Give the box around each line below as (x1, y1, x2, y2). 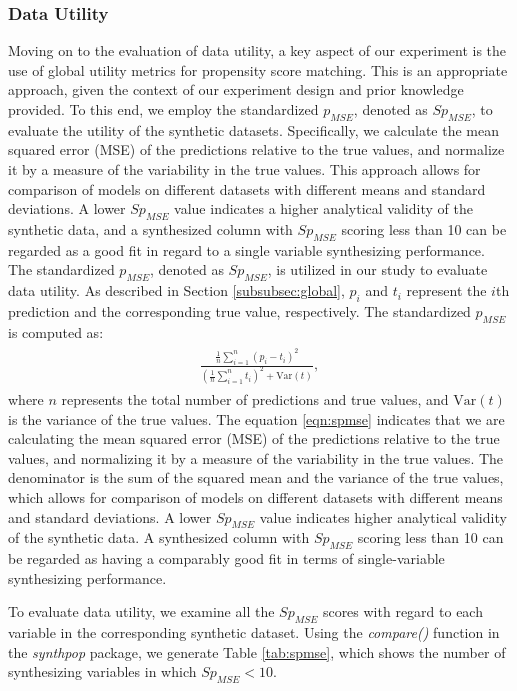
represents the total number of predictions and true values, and (61, 389, 449, 410)
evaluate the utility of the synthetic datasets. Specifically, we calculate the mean (8, 119, 499, 140)
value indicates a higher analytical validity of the (174, 198, 473, 219)
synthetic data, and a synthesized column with (8, 218, 293, 239)
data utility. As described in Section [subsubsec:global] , (8, 280, 345, 301)
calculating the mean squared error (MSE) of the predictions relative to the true (8, 428, 500, 449)
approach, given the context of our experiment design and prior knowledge (8, 79, 464, 100)
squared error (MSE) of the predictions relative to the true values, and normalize (8, 139, 505, 160)
